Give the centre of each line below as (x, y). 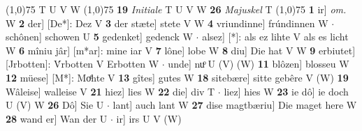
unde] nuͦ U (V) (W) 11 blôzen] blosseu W (259, 64)
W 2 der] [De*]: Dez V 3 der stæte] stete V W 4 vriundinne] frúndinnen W (167, 23)
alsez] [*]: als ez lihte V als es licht (275, 37)
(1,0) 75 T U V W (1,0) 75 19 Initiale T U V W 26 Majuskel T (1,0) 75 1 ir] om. (176, 9)
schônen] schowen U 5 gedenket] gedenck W (99, 37)
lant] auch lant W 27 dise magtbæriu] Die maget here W (235, 105)
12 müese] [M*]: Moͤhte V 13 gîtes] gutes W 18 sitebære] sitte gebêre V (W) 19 (177, 77)
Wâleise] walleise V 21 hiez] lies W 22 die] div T (110, 91)
